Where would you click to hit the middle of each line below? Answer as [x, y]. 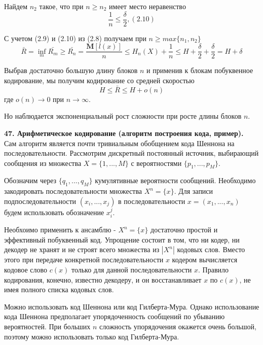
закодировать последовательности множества [73, 191]
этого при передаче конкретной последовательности [84, 260]
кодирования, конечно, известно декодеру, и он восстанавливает [103, 279]
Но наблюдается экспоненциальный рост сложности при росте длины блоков [123, 116]
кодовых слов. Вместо [211, 249]
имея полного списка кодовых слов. [59, 289]
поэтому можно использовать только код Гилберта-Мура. [92, 336]
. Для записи [194, 191]
